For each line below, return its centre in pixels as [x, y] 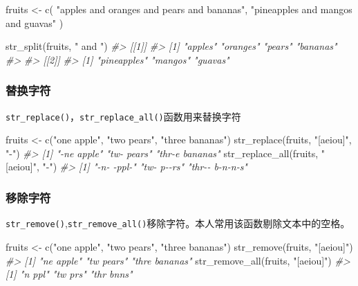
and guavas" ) [35, 23]
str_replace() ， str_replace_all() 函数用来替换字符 [123, 116]
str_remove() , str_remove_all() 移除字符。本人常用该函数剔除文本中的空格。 [178, 223]
